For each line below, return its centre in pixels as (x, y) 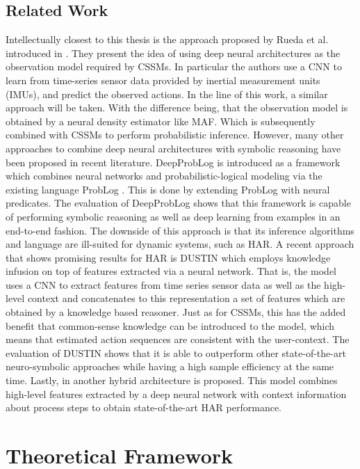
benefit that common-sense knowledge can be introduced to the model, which (170, 325)
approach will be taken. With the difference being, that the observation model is (177, 108)
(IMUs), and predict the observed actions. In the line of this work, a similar (167, 94)
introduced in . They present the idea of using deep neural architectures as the (173, 53)
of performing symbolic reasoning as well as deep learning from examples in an (173, 216)
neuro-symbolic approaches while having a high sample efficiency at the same (170, 366)
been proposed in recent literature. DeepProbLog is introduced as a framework (173, 162)
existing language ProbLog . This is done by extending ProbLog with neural (168, 189)
